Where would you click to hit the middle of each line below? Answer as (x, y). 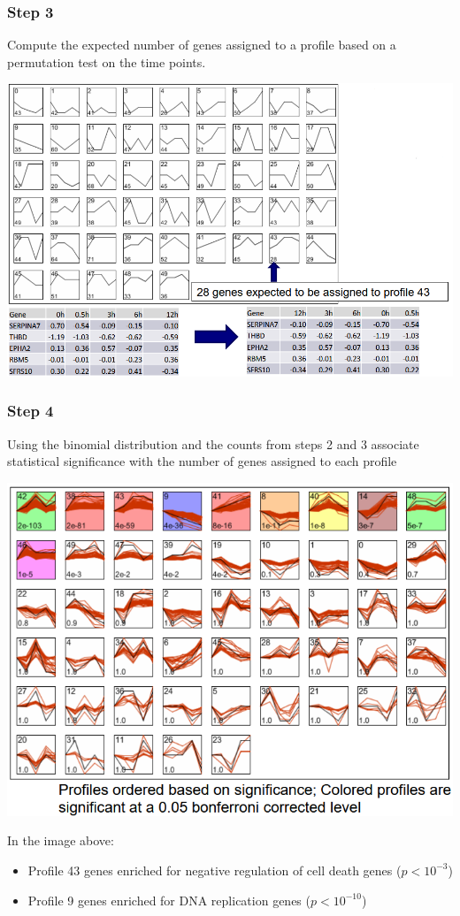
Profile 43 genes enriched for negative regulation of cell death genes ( (215, 870)
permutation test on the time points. (107, 61)
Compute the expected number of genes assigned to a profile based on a (202, 45)
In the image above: (61, 840)
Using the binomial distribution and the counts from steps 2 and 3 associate (213, 443)
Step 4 (31, 411)
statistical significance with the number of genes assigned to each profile (202, 461)
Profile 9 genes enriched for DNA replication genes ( (169, 900)
